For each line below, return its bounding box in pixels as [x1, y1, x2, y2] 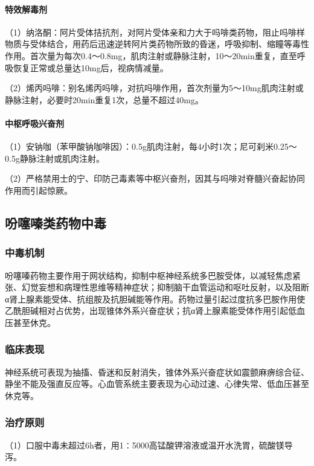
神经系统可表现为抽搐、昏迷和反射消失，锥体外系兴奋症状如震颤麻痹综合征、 [5, 365, 309, 378]
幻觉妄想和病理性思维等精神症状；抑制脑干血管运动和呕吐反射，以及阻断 [21, 281, 309, 293]
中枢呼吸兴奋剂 [5, 116, 64, 129]
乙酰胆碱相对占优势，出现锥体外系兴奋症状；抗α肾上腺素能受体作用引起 [5, 304, 289, 317]
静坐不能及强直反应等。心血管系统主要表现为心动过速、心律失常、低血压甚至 [5, 377, 309, 390]
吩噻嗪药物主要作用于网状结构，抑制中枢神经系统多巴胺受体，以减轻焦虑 [5, 269, 292, 281]
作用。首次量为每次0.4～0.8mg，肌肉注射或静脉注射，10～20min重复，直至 [5, 49, 297, 62]
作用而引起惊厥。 [5, 184, 72, 196]
